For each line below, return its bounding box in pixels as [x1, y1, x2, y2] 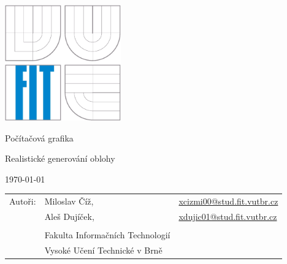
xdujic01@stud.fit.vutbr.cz [178, 209, 277, 222]
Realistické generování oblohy [5, 152, 115, 165]
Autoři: [9, 195, 36, 208]
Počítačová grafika [5, 131, 74, 144]
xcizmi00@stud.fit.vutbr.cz [178, 195, 278, 208]
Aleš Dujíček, [44, 209, 94, 222]
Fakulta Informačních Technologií [44, 228, 170, 241]
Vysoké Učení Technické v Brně [44, 243, 163, 256]
